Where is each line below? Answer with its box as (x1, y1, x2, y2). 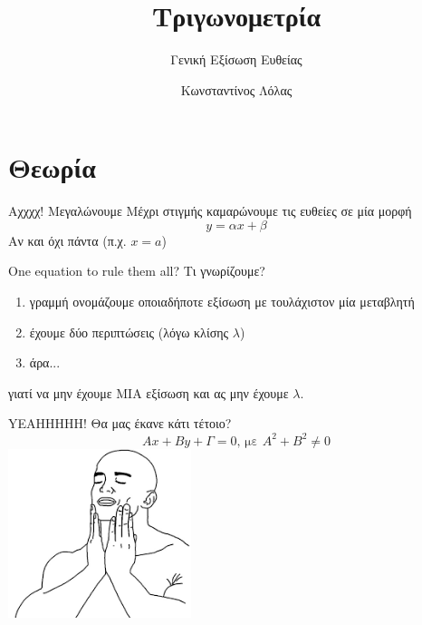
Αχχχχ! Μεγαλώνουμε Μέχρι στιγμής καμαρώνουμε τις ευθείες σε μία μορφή (8, 201, 412, 220)
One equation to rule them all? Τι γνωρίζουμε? (8, 261, 265, 280)
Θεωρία (8, 149, 96, 186)
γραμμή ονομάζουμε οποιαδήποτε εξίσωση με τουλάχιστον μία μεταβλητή (29, 292, 415, 311)
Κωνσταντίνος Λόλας (180, 80, 293, 99)
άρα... (29, 353, 61, 372)
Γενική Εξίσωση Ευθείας (170, 50, 302, 69)
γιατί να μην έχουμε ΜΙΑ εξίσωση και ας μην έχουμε (8, 383, 289, 402)
